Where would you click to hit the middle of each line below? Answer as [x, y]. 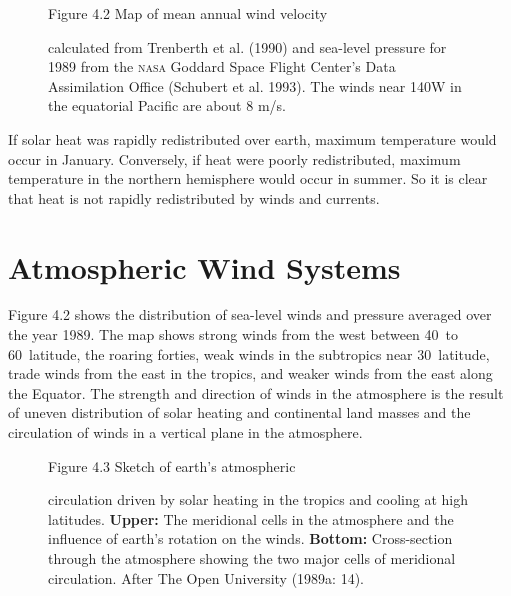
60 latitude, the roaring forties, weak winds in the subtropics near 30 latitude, [249, 353]
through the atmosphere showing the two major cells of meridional [252, 558]
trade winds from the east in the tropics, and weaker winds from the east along [250, 373]
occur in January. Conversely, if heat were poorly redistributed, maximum [234, 158]
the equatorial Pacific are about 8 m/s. [167, 105]
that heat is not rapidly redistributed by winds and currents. [194, 197]
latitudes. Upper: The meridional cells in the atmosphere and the [251, 518]
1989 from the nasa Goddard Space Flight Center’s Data [222, 66]
